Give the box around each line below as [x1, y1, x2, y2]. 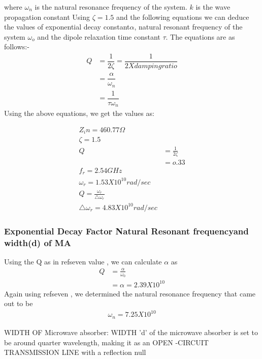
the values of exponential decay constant [4, 21, 130, 32]
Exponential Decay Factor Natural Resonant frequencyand [4, 224, 249, 237]
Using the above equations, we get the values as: [4, 108, 154, 118]
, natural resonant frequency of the [134, 21, 243, 32]
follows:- [4, 41, 29, 52]
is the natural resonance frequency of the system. [35, 2, 187, 12]
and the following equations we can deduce [116, 11, 249, 22]
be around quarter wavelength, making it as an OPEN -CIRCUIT [4, 337, 209, 347]
